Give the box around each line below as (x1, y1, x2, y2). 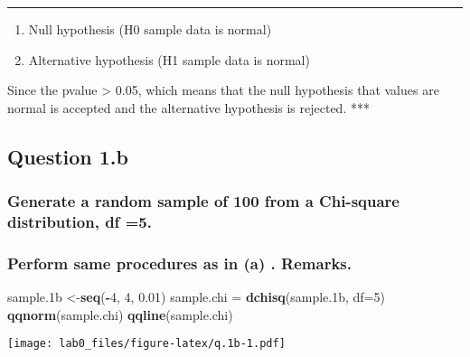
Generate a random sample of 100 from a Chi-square (7, 190, 399, 212)
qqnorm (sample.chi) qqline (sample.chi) (7, 305, 233, 324)
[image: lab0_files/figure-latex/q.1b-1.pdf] (7, 337, 286, 351)
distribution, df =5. (7, 211, 152, 232)
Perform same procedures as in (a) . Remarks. (7, 251, 352, 274)
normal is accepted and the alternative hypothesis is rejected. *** (7, 98, 370, 117)
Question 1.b (7, 142, 128, 170)
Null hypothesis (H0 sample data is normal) (28, 20, 272, 38)
